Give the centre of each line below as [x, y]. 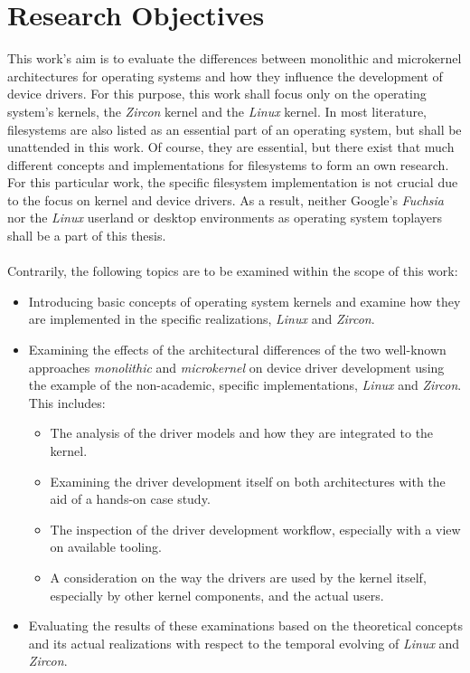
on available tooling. [106, 547]
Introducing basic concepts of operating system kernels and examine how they [244, 301]
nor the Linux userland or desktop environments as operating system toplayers [225, 218]
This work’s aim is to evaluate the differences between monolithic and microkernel [235, 58]
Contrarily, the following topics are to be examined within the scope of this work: [233, 271]
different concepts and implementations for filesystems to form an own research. [228, 164]
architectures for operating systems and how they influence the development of [225, 76]
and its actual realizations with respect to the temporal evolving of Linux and [244, 643]
